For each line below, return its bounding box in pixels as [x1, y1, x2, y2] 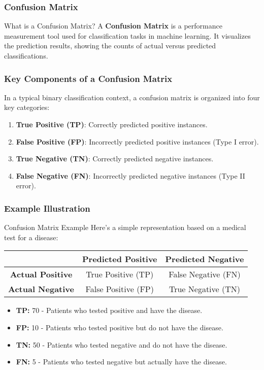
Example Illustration [4, 202, 90, 214]
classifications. [4, 50, 48, 61]
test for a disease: [4, 232, 58, 242]
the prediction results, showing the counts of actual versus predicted [4, 40, 216, 51]
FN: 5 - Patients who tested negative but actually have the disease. [16, 356, 227, 367]
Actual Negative [8, 283, 74, 295]
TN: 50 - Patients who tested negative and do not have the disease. [16, 339, 227, 350]
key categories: [4, 102, 50, 112]
